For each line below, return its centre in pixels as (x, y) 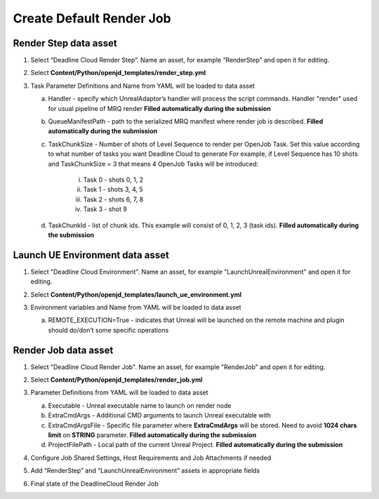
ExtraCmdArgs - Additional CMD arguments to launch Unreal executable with (160, 415)
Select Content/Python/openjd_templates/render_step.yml (118, 73)
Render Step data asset (65, 43)
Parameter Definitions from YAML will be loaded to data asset (119, 392)
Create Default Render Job (92, 18)
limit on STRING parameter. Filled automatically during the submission (152, 435)
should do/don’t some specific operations (108, 330)
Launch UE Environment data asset (91, 255)
